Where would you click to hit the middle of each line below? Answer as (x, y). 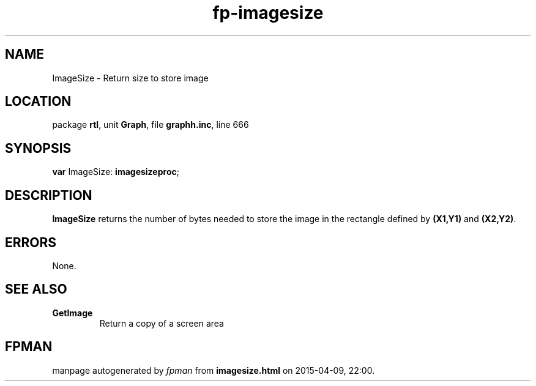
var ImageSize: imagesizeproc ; (116, 172)
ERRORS (31, 242)
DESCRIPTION (49, 195)
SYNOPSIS (38, 148)
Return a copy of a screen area (162, 323)
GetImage (73, 313)
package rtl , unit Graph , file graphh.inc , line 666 (151, 125)
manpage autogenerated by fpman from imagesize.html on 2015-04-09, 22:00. (214, 370)
